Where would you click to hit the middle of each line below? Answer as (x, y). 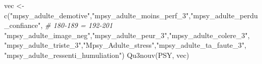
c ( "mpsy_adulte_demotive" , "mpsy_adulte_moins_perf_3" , (97, 15)
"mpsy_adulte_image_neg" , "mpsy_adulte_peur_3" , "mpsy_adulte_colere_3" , (127, 35)
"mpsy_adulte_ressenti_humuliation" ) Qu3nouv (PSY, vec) (97, 55)
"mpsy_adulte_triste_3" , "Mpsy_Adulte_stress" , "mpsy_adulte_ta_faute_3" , (125, 45)
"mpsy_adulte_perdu (224, 15)
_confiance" (22, 25)
